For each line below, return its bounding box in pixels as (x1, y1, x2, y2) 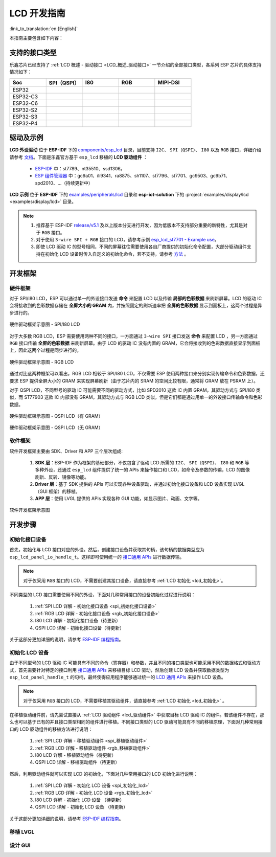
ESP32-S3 (12, 113, 38, 120)
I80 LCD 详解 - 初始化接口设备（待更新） (35, 618, 121, 624)
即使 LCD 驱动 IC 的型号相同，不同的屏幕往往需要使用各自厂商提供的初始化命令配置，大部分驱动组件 (36, 243, 247, 250)
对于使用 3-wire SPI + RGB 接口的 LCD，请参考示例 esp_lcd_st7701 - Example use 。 (36, 237, 219, 243)
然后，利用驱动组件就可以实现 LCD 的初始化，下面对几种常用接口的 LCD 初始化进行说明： (9, 771, 198, 777)
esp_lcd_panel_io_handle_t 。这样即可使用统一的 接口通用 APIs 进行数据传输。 (9, 554, 185, 560)
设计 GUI (9, 842, 31, 849)
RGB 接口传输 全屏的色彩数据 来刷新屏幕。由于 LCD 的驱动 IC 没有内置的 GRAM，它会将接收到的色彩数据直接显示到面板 (9, 340, 261, 346)
